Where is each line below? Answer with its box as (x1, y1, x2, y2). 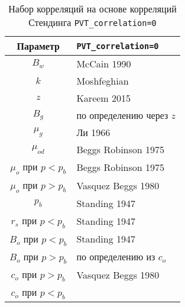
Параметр (17, 39, 60, 53)
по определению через (76, 108, 168, 122)
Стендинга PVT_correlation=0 (28, 15, 157, 29)
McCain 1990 (76, 57, 131, 70)
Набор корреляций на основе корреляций (8, 2, 177, 15)
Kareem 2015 (76, 91, 131, 105)
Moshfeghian (76, 74, 129, 88)
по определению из (76, 250, 155, 264)
